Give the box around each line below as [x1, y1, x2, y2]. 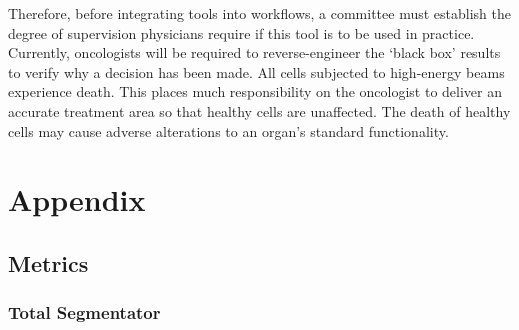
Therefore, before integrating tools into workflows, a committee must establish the [8, 3, 511, 23]
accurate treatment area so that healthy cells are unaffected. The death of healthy [8, 100, 511, 121]
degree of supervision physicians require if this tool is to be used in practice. [8, 22, 475, 43]
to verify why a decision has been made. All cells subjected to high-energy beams [8, 61, 505, 82]
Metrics [8, 247, 89, 278]
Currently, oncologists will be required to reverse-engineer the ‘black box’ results [8, 42, 501, 63]
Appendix [8, 179, 146, 220]
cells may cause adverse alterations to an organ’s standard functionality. [8, 120, 449, 141]
